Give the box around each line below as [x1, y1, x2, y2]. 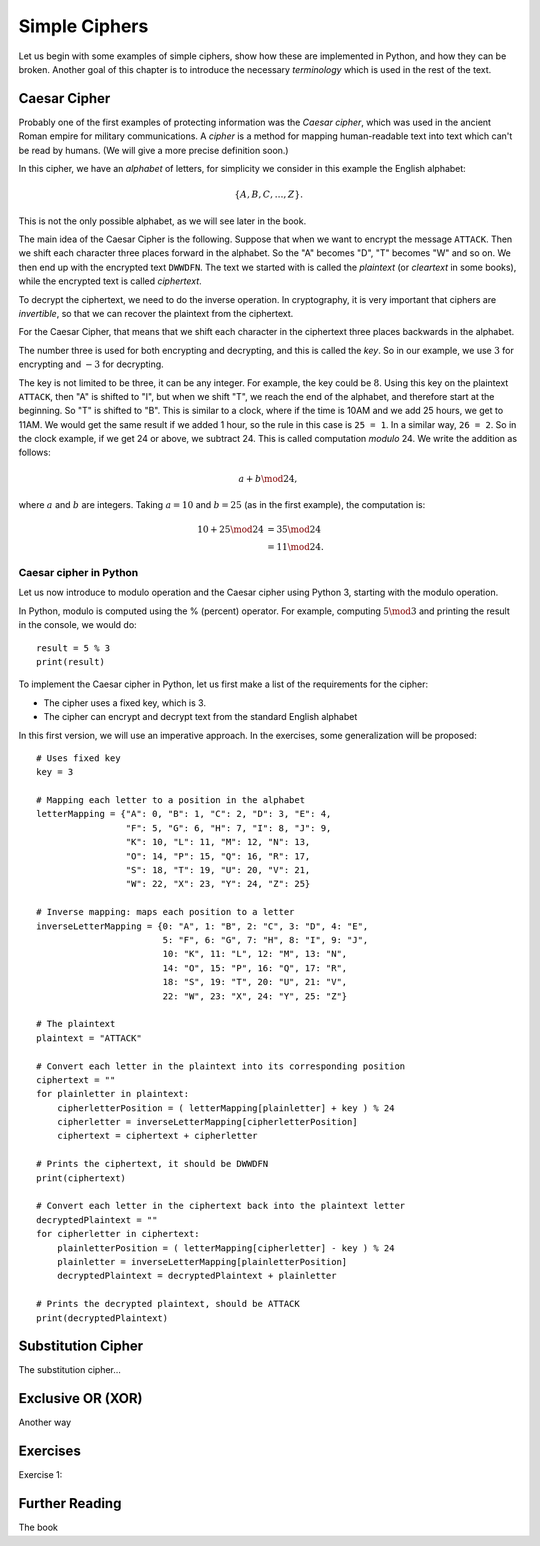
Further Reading [18, 1495, 122, 1512]
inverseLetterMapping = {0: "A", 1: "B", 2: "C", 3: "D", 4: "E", [36, 920, 369, 932]
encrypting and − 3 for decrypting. [18, 358, 164, 370]
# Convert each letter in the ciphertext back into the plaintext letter [36, 1200, 406, 1212]
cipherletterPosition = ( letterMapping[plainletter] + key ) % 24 [56, 1102, 395, 1114]
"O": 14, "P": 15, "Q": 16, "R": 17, [125, 850, 311, 862]
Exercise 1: [18, 1469, 63, 1481]
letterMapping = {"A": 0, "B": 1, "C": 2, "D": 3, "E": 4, [36, 808, 332, 820]
